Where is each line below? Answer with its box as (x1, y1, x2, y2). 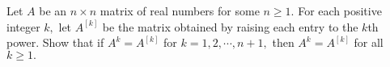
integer (6, 18, 40, 35)
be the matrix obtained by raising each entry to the (102, 18, 358, 35)
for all (354, 34, 384, 51)
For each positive (298, 2, 382, 19)
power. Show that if (6, 34, 104, 51)
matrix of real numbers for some (100, 2, 260, 19)
